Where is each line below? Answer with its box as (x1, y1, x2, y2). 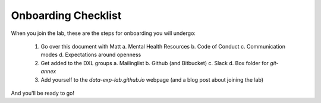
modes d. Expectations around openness (40, 51, 141, 59)
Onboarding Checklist (11, 9, 122, 22)
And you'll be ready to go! (11, 89, 74, 96)
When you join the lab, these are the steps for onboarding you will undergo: (11, 30, 196, 37)
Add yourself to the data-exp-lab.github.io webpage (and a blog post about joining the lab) (40, 76, 264, 83)
